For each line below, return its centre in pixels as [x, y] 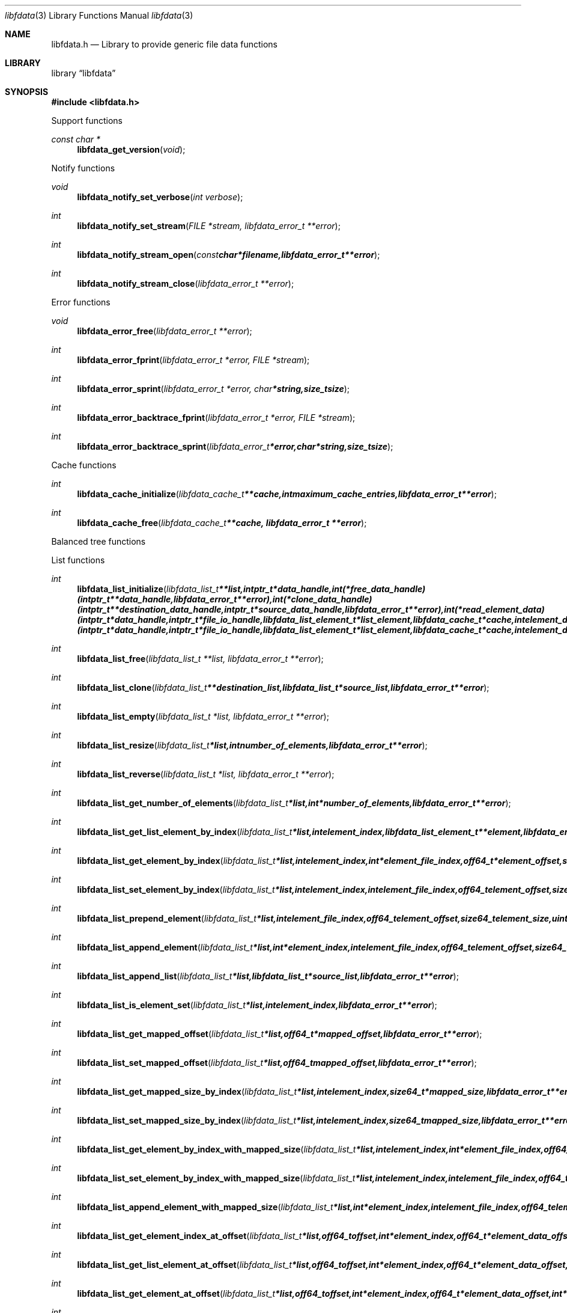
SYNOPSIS [27, 92]
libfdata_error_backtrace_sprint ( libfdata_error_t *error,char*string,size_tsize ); [235, 446]
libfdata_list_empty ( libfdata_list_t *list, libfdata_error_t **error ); [203, 716]
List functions [78, 560]
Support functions [87, 121]
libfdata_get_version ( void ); [131, 149]
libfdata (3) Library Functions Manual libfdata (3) [99, 15]
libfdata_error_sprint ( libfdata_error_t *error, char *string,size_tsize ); [214, 389]
